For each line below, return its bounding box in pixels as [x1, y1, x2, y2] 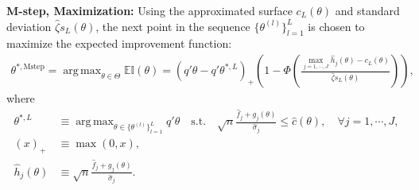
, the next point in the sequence [95, 17, 250, 34]
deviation [6, 17, 52, 34]
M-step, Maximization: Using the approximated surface [6, 2, 293, 18]
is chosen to [308, 17, 365, 34]
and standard [335, 2, 400, 18]
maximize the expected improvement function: [6, 35, 232, 52]
